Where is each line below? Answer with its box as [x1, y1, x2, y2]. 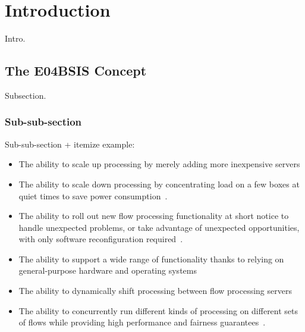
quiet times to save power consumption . [18, 189, 168, 202]
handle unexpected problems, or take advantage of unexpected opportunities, [18, 221, 300, 233]
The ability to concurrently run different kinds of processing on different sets [18, 304, 298, 317]
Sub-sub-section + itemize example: [5, 137, 135, 150]
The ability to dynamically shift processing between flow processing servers [18, 284, 292, 297]
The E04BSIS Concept [5, 61, 147, 80]
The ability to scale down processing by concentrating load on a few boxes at [18, 177, 300, 190]
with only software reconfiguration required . [18, 233, 183, 245]
